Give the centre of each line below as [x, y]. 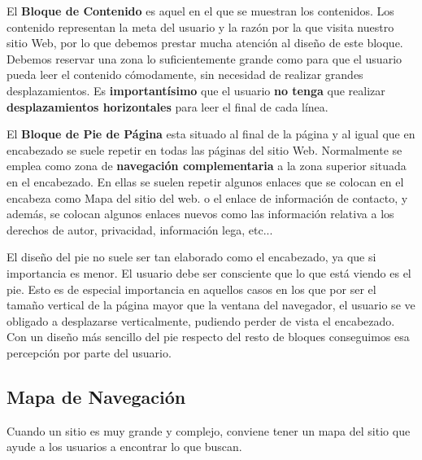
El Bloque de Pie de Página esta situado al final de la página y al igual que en [211, 134]
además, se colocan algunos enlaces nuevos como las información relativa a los [200, 214]
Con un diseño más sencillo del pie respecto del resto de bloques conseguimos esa [208, 337]
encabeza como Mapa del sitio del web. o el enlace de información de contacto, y [207, 197]
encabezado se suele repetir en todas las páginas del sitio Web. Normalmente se [204, 149]
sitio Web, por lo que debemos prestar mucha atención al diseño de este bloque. [205, 43]
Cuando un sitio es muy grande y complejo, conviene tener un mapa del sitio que [209, 430]
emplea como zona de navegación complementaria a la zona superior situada [207, 166]
